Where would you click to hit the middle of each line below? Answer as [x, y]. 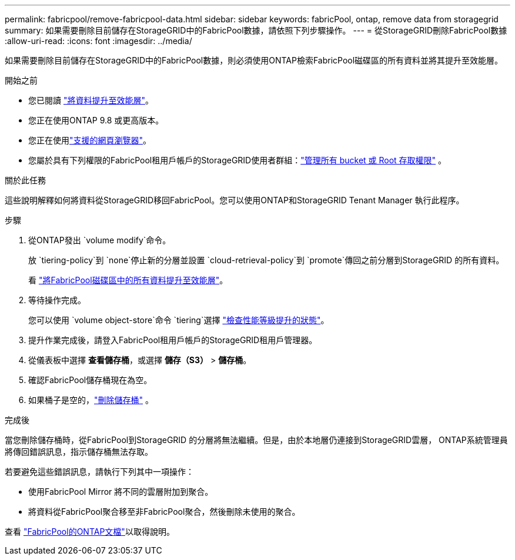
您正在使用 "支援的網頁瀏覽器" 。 [90, 140]
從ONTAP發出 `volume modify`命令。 [100, 240]
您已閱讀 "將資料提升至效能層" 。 [91, 100]
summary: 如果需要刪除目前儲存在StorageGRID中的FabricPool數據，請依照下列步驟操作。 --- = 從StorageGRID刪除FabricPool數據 [256, 30]
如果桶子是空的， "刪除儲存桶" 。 [91, 400]
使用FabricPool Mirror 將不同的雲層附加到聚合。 [121, 492]
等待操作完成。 [57, 300]
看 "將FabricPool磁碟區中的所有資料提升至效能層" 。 [128, 280]
